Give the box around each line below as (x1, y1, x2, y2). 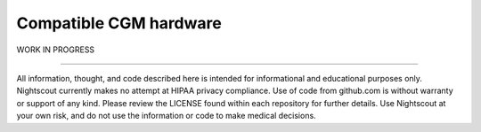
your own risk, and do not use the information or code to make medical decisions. (16, 111, 316, 121)
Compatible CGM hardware (16, 13, 222, 33)
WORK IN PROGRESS (16, 44, 95, 55)
